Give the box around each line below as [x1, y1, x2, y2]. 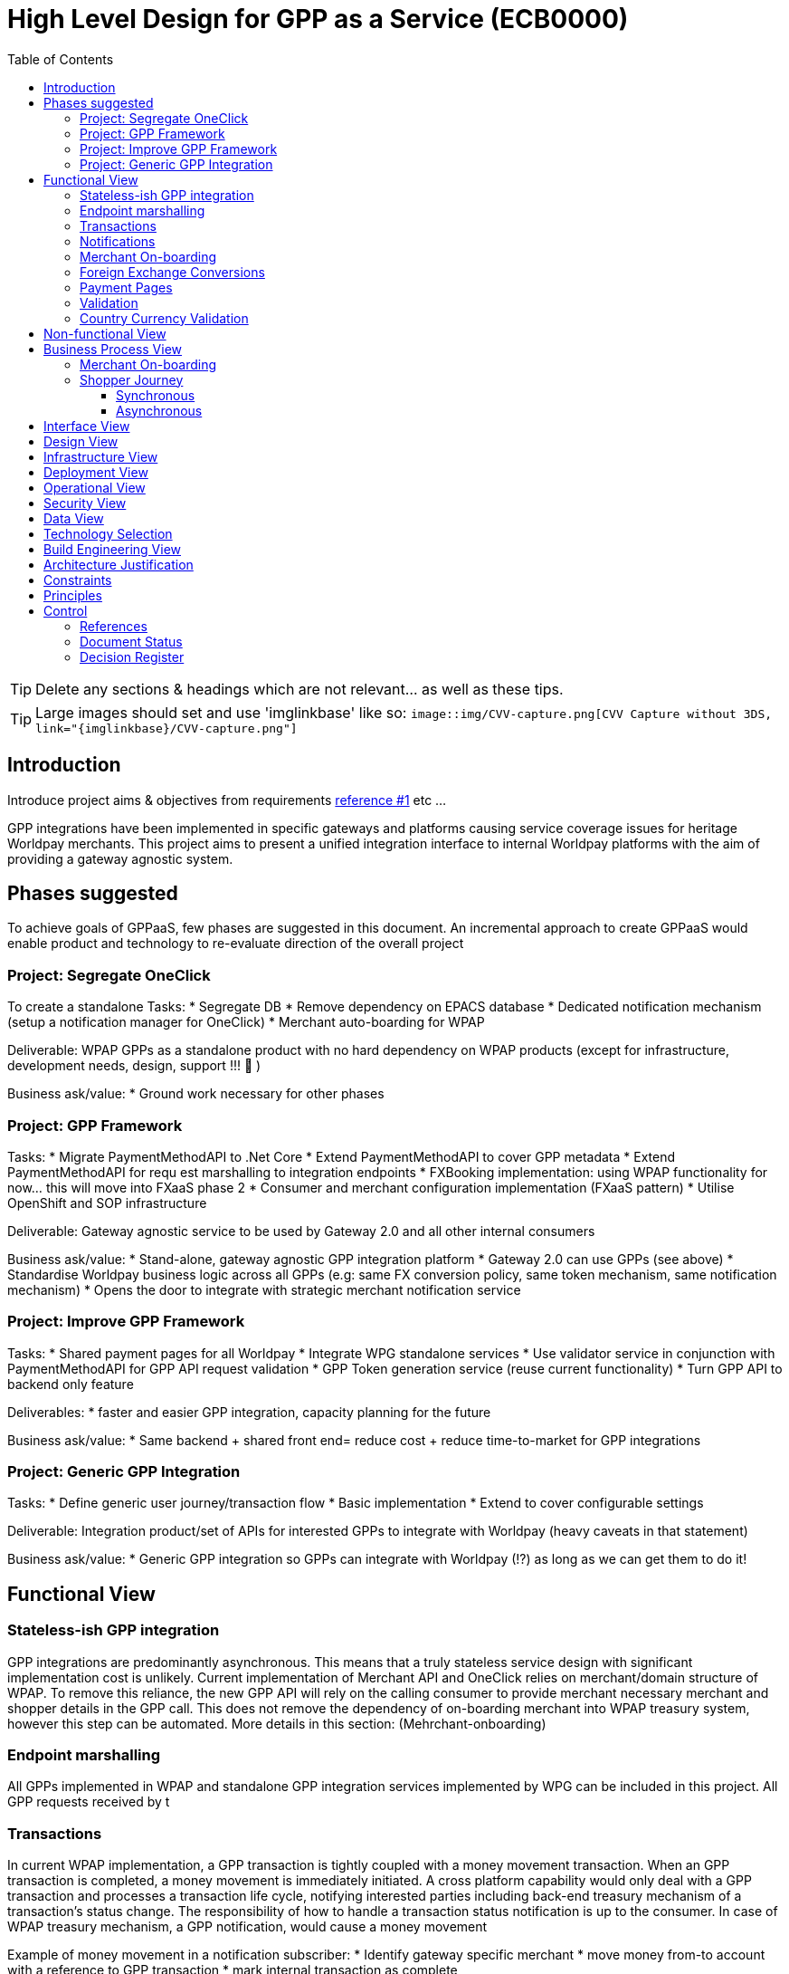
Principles [43, 587, 102, 603]
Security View [43, 494, 127, 511]
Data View [43, 510, 104, 526]
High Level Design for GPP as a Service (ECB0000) [7, 4, 629, 34]
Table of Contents [7, 51, 114, 67]
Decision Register [80, 648, 185, 665]
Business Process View [43, 340, 183, 357]
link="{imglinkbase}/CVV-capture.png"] [35, 721, 298, 735]
